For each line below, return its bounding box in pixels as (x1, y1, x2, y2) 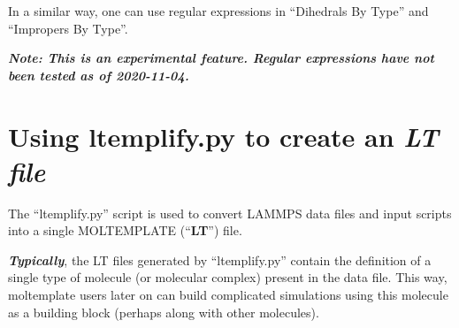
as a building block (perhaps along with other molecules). (8, 302, 319, 321)
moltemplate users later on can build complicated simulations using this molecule (8, 286, 448, 304)
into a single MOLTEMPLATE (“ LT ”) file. (8, 221, 242, 240)
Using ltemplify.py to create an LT (8, 118, 439, 155)
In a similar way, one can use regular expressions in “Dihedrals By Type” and (8, 2, 429, 19)
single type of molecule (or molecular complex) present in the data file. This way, (8, 268, 448, 286)
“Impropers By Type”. (8, 19, 128, 37)
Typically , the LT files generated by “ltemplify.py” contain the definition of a (8, 250, 432, 269)
